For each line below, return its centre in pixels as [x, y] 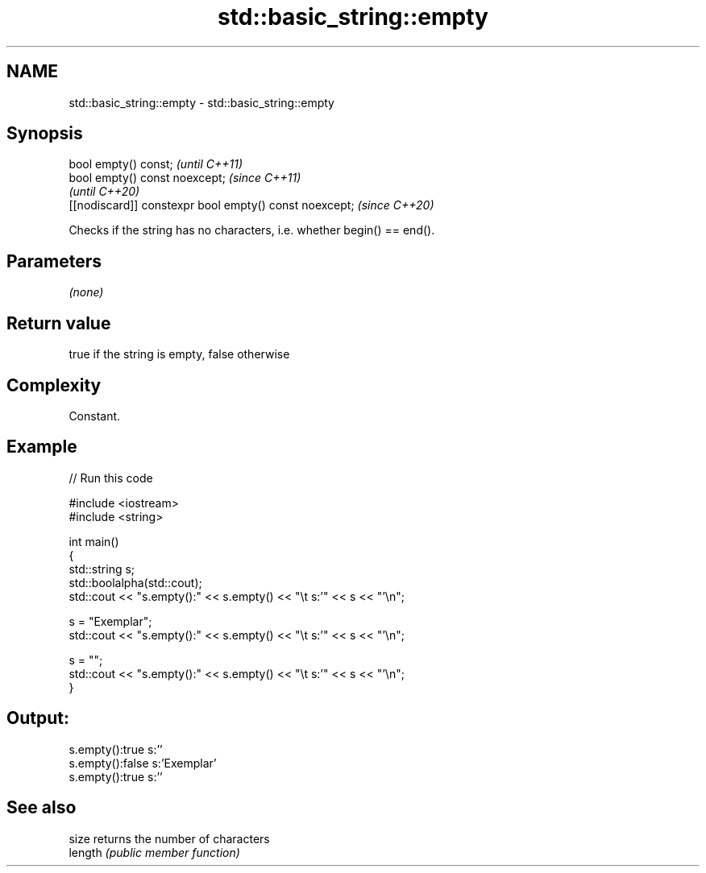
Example [42, 447]
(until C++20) [104, 192]
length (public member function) [154, 852]
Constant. [95, 416]
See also [42, 808]
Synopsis [45, 134]
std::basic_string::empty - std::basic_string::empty [201, 102]
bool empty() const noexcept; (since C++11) [185, 178]
